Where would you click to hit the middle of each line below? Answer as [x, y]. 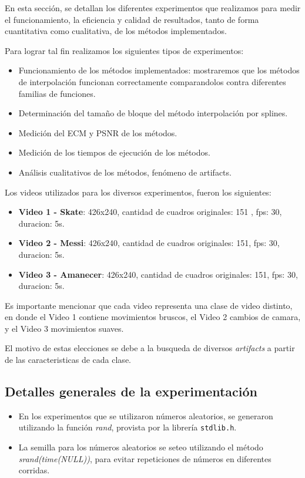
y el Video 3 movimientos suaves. [64, 328]
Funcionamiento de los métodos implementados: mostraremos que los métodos [159, 70]
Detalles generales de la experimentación [131, 391]
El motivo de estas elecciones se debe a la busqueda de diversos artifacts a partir [150, 348]
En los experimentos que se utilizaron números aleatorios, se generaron [146, 415]
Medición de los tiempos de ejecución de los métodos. [114, 152]
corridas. [34, 470]
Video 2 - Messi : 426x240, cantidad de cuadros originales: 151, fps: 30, [149, 243]
